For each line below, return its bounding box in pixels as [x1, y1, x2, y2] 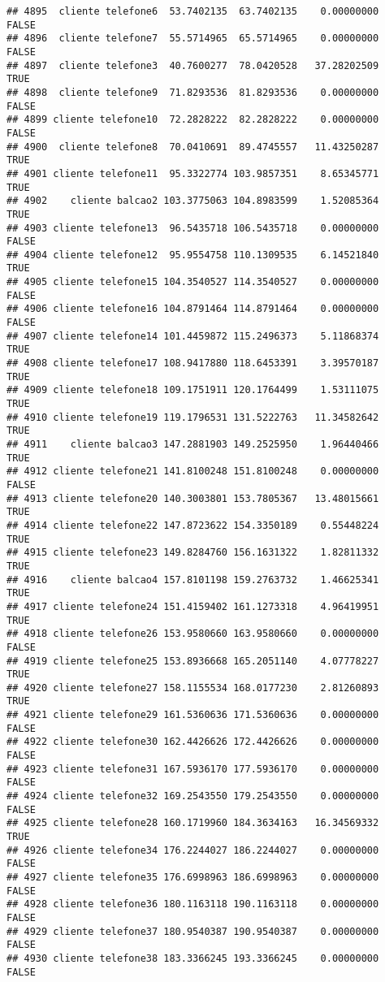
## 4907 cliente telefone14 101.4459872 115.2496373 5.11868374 [6, 330, 379, 342]
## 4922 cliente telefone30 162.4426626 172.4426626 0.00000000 [6, 736, 379, 748]
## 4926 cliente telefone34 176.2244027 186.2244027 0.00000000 [6, 844, 379, 856]
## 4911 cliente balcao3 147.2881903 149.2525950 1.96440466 [6, 439, 379, 450]
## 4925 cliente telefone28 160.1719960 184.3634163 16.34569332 [6, 817, 379, 829]
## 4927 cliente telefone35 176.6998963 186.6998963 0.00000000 [6, 872, 379, 883]
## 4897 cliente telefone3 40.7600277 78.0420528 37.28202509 [6, 59, 379, 71]
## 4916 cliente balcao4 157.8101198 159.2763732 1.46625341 [6, 573, 379, 586]
